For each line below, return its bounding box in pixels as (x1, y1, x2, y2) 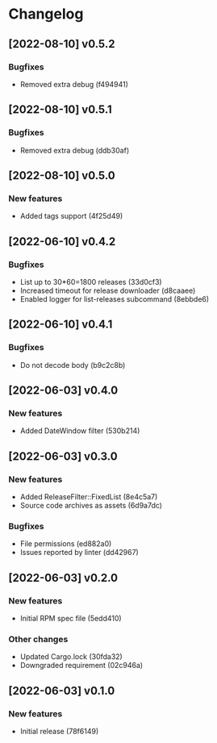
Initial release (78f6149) (19, 726, 99, 736)
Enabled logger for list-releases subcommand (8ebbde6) (19, 294, 210, 303)
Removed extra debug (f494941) (19, 79, 129, 89)
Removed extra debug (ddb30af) (19, 145, 130, 155)
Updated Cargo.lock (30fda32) (19, 652, 123, 662)
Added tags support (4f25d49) (19, 211, 123, 221)
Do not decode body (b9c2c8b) (19, 360, 126, 369)
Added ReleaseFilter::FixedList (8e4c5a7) (19, 492, 158, 501)
